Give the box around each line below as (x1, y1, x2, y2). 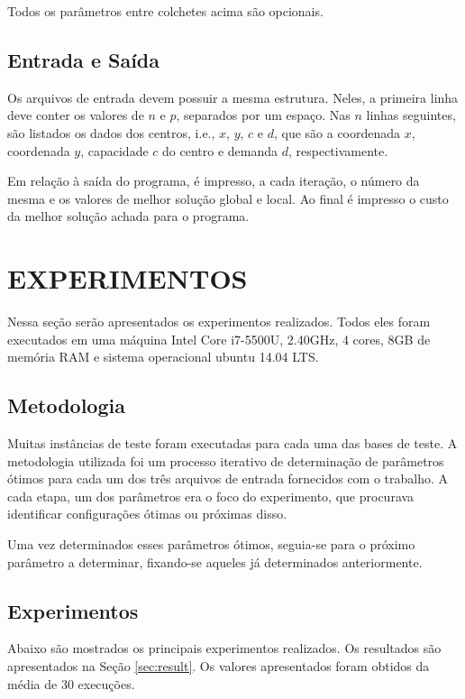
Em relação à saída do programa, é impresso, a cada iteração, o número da (7, 171, 420, 190)
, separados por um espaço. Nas (176, 106, 351, 124)
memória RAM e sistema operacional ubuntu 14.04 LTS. (7, 347, 319, 366)
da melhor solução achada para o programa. (7, 207, 250, 225)
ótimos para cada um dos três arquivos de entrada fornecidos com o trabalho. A (7, 469, 449, 488)
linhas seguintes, (366, 106, 456, 124)
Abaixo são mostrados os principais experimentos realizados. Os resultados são (7, 639, 442, 658)
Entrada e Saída (7, 45, 160, 73)
